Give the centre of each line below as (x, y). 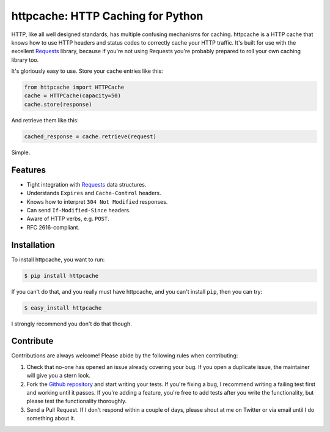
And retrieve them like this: (45, 120)
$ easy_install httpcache (63, 308)
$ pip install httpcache (61, 276)
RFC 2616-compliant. (53, 227)
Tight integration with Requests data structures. (86, 184)
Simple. (21, 152)
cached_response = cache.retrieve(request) (90, 136)
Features (28, 170)
